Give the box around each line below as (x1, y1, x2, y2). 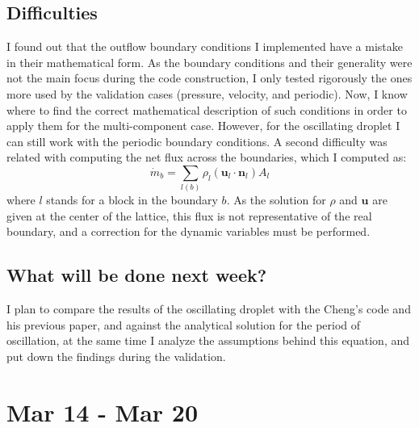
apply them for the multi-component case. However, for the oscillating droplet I (6, 117, 400, 134)
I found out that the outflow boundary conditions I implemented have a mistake (6, 38, 403, 55)
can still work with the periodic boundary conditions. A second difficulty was (6, 132, 388, 149)
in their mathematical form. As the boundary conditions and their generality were (6, 53, 413, 70)
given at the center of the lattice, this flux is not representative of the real (6, 207, 372, 224)
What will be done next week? (6, 262, 267, 287)
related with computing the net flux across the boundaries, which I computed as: (6, 149, 407, 166)
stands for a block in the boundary (46, 191, 218, 208)
